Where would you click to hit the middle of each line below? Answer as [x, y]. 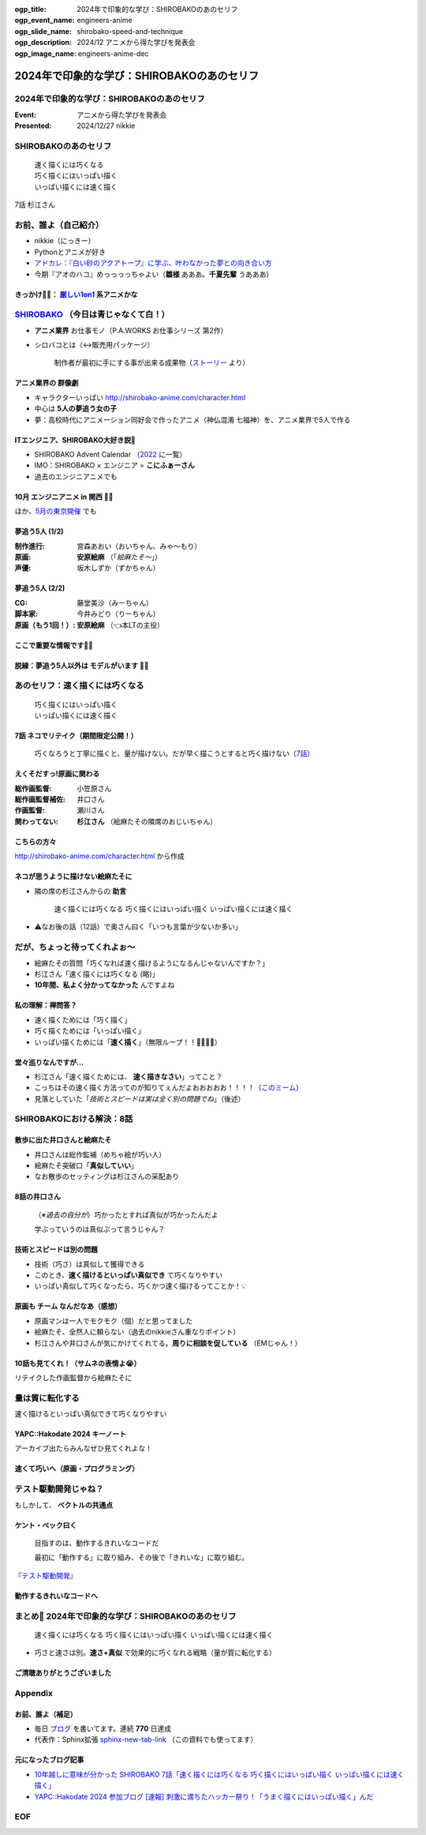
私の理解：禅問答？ [46, 1005]
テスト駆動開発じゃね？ [59, 1489]
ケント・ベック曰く [46, 1525]
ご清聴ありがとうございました [63, 1673]
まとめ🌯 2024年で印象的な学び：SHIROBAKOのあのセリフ [125, 1616]
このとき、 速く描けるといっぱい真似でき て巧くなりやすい [128, 1274]
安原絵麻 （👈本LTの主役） [121, 625]
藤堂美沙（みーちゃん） [115, 602]
